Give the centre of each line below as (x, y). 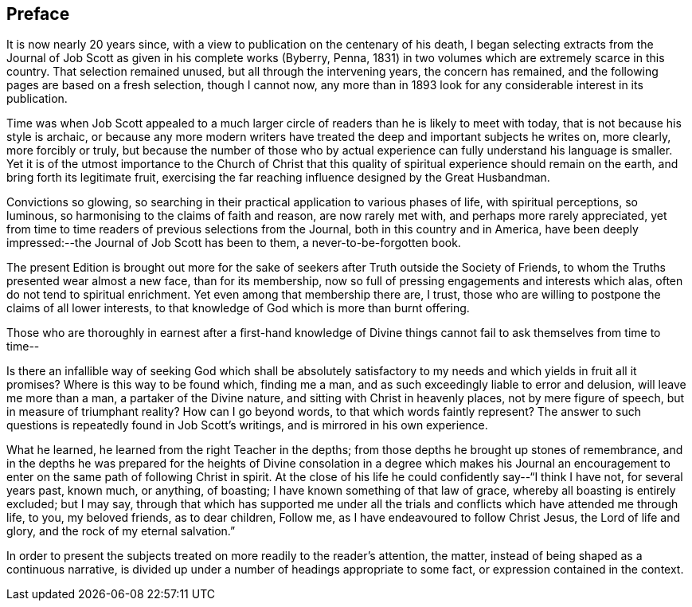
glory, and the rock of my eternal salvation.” (121, 531)
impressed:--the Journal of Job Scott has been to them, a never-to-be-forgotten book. (234, 243)
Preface (38, 14)
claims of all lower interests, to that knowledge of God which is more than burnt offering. (238, 308)
